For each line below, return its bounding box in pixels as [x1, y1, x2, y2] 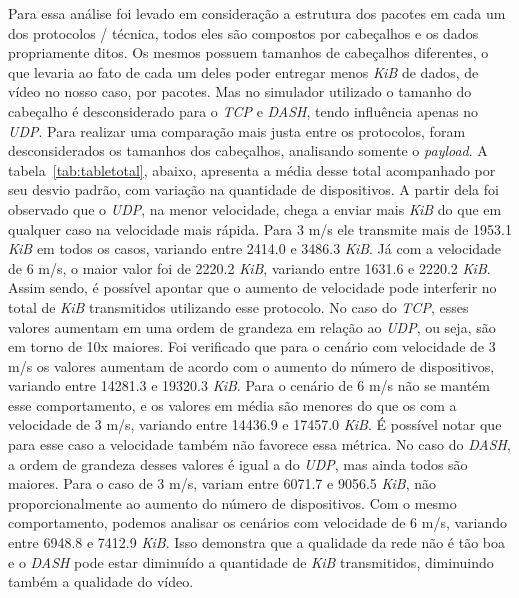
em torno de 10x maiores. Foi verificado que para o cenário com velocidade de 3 [8, 336, 496, 357]
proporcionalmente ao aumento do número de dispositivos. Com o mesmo [8, 492, 457, 513]
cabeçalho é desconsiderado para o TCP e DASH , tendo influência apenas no [8, 100, 479, 121]
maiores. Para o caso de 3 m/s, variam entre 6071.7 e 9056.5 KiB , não [8, 473, 437, 494]
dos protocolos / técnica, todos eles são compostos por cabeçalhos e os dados [8, 22, 479, 43]
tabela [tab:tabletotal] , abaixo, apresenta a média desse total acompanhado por [8, 159, 496, 180]
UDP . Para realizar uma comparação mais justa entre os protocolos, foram [8, 120, 466, 141]
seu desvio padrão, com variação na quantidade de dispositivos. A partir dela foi [8, 179, 499, 200]
